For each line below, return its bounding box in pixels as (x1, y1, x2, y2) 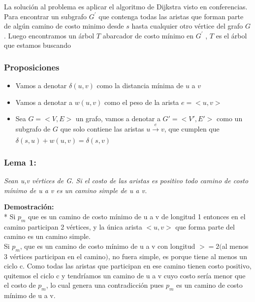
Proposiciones (4, 61, 60, 73)
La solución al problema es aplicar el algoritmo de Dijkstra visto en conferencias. (4, 1, 248, 11)
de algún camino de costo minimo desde (4, 21, 124, 31)
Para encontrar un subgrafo (4, 11, 87, 21)
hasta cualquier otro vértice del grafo (131, 21, 243, 31)
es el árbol (216, 30, 247, 40)
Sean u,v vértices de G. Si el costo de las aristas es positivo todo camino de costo (4, 175, 249, 185)
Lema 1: (4, 156, 36, 168)
